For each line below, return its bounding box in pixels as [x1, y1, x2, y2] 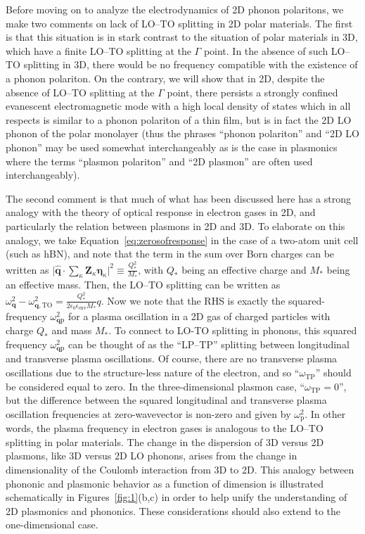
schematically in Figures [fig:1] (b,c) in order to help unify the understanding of [6, 490, 347, 504]
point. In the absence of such [203, 43, 328, 58]
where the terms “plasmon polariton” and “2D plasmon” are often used [6, 153, 313, 168]
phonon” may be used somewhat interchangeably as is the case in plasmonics [6, 139, 338, 154]
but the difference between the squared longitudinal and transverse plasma [6, 393, 327, 407]
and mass [51, 323, 92, 338]
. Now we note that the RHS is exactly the [101, 293, 286, 307]
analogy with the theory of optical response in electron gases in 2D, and [6, 205, 316, 220]
